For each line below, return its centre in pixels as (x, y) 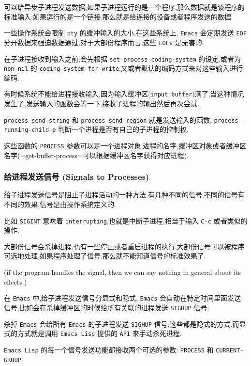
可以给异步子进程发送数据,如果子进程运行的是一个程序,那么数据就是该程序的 (124, 7)
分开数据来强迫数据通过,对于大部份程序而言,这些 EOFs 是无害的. (104, 42)
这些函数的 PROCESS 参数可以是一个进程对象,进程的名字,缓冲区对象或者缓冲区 (125, 145)
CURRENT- (230, 350)
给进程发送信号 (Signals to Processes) (77, 177)
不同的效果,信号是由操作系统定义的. (60, 204)
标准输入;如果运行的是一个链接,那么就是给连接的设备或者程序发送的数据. (118, 16)
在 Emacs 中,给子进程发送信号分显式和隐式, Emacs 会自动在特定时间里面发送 (123, 298)
